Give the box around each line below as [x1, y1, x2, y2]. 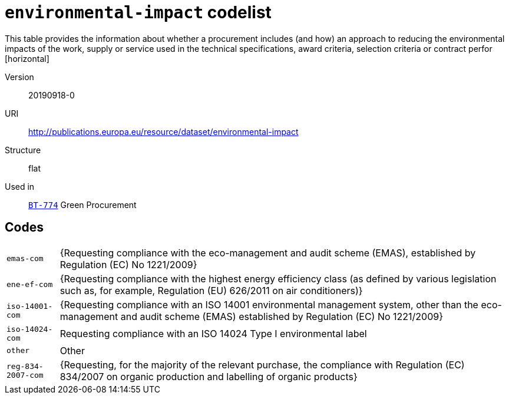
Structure [5, 144, 41, 155]
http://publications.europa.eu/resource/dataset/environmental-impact [28, 126, 299, 137]
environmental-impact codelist [5, 2, 272, 22]
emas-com [6, 254, 44, 263]
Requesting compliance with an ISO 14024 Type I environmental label [60, 327, 367, 339]
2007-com [6, 370, 44, 380]
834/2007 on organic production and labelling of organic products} [60, 370, 358, 382]
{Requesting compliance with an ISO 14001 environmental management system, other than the [60, 298, 478, 311]
